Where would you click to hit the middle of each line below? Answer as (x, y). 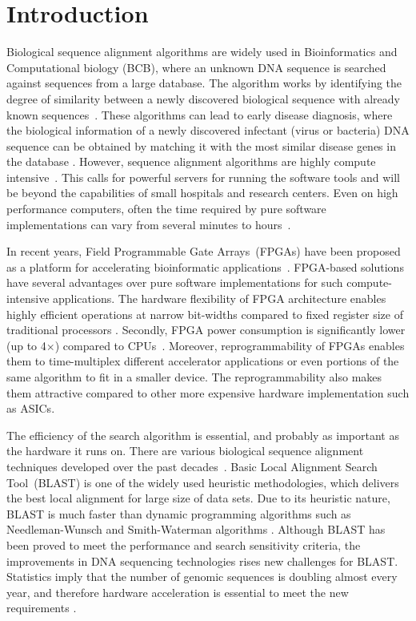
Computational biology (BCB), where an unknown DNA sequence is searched (196, 67)
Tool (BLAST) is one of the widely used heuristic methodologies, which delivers (203, 482)
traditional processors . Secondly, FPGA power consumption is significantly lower (206, 330)
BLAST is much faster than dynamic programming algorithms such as (179, 513)
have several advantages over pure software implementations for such (175, 282)
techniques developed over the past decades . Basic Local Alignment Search (192, 466)
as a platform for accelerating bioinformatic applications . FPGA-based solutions (205, 266)
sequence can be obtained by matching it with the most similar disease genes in (201, 145)
